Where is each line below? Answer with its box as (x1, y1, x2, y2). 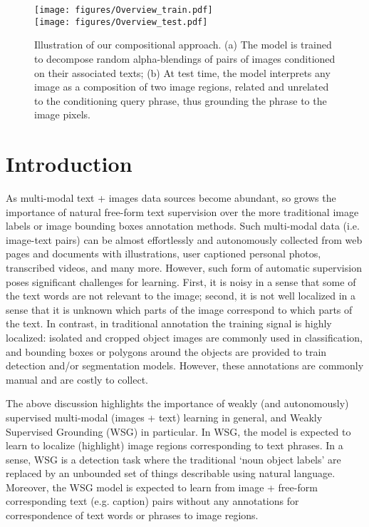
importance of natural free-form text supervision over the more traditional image (6, 204, 359, 219)
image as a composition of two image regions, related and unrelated (34, 79, 329, 94)
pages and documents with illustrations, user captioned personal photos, (6, 246, 321, 261)
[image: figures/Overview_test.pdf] (34, 16, 208, 27)
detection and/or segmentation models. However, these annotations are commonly (6, 358, 364, 373)
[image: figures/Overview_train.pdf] (34, 5, 213, 15)
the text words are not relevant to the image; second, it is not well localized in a (6, 288, 356, 303)
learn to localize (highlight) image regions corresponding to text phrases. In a (6, 438, 343, 453)
